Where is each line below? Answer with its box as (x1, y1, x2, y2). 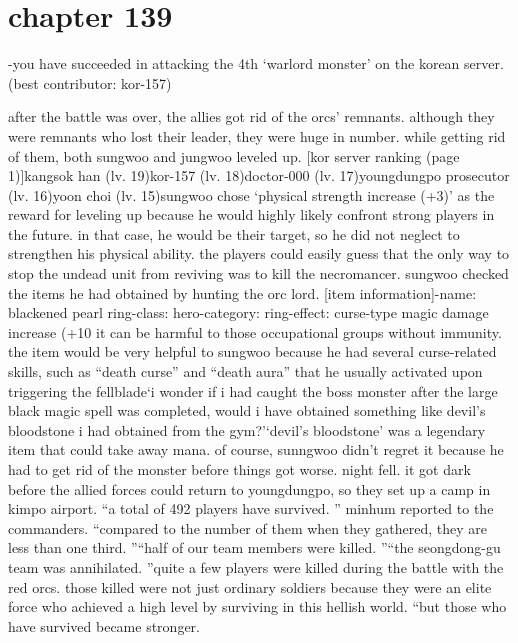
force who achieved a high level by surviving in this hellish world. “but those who (8, 596, 507, 617)
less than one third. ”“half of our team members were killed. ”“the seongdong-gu (8, 537, 501, 558)
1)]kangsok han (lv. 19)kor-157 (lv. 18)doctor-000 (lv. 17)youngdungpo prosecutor (8, 165, 510, 186)
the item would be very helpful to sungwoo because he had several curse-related (8, 341, 497, 362)
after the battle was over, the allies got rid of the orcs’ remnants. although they (8, 106, 495, 127)
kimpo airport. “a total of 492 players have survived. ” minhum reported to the (8, 498, 494, 519)
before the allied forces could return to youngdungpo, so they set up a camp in (8, 478, 491, 499)
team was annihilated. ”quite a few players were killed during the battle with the (8, 556, 504, 577)
